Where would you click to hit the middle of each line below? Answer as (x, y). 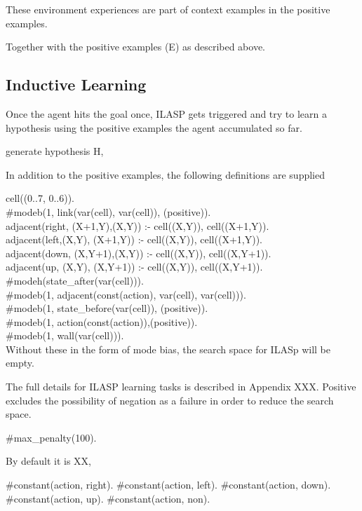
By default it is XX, (48, 461)
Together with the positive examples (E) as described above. (136, 47)
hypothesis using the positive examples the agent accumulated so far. (154, 127)
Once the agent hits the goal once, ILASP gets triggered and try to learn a (167, 113)
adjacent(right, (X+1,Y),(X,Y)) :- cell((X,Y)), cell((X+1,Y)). (138, 225)
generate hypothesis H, (55, 151)
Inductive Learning (76, 84)
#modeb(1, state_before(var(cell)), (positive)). (107, 308)
